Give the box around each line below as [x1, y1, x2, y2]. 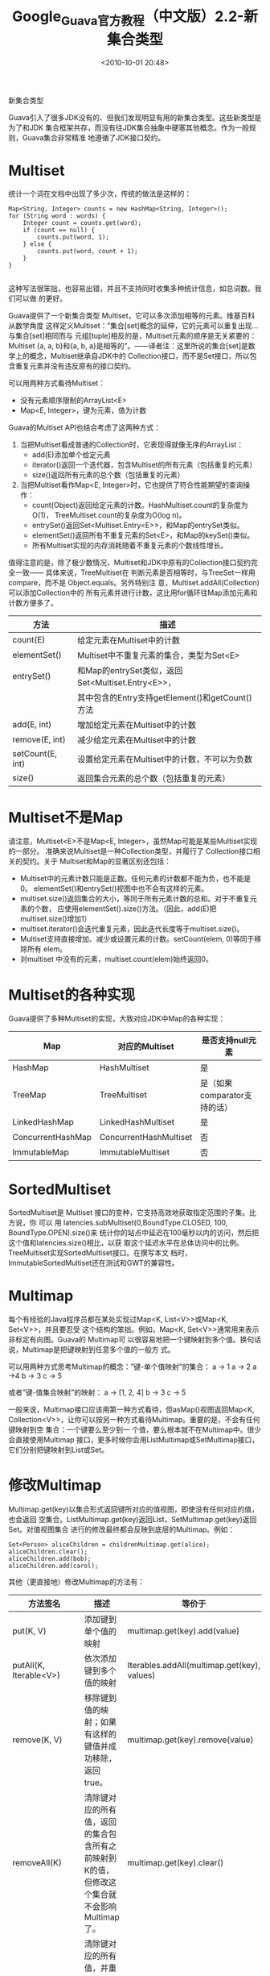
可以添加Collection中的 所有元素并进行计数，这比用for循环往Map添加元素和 [8, 588, 258, 597]
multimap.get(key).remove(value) [127, 1734, 254, 1745]
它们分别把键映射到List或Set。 [8, 1445, 109, 1455]
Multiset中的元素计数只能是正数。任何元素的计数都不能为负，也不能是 [19, 874, 252, 884]
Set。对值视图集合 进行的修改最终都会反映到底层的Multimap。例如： [8, 1525, 235, 1534]
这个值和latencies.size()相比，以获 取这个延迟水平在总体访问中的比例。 [8, 1238, 243, 1248]
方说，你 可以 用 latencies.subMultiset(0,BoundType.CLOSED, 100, [8, 1218, 228, 1228]
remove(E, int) [12, 734, 66, 746]
